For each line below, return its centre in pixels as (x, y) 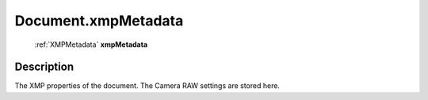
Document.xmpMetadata (99, 21)
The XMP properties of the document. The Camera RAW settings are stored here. (147, 86)
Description (44, 67)
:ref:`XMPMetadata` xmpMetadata (91, 44)
